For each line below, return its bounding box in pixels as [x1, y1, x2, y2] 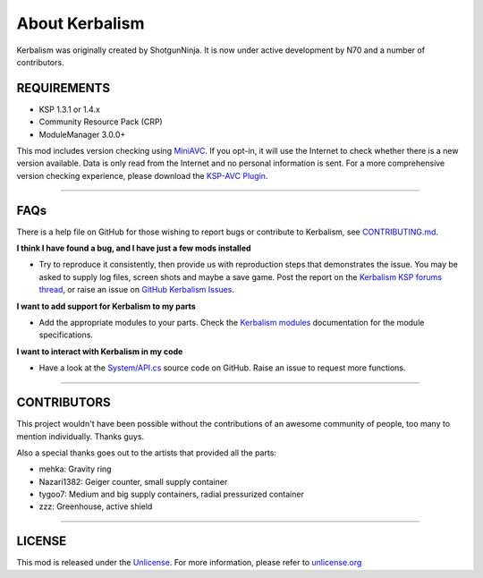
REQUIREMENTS [16, 81, 111, 96]
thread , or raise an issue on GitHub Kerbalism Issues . [38, 285, 234, 295]
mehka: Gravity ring [38, 463, 112, 474]
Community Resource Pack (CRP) [38, 116, 163, 127]
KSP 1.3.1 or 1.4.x [38, 104, 100, 115]
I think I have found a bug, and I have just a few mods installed [16, 242, 251, 254]
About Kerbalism [16, 13, 145, 33]
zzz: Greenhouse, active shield [38, 501, 153, 512]
